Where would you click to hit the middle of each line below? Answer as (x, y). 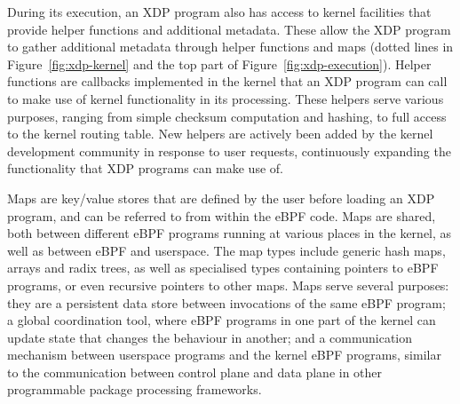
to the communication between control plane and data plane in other (195, 372)
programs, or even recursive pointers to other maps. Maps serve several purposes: (228, 285)
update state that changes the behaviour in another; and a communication (210, 337)
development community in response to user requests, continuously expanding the (229, 151)
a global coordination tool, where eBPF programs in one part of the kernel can (222, 320)
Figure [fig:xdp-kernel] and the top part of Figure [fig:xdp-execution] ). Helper (219, 63)
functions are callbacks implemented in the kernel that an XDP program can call (227, 81)
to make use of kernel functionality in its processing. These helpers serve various (226, 98)
